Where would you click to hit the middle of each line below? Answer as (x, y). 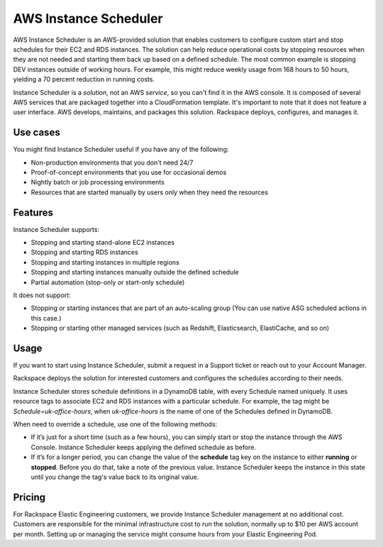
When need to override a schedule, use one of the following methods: (115, 424)
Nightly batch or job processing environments (98, 182)
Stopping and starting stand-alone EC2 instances (103, 243)
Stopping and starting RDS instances (84, 253)
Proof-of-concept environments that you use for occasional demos (129, 172)
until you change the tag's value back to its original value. (115, 477)
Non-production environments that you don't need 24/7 (112, 162)
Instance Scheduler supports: (56, 229)
